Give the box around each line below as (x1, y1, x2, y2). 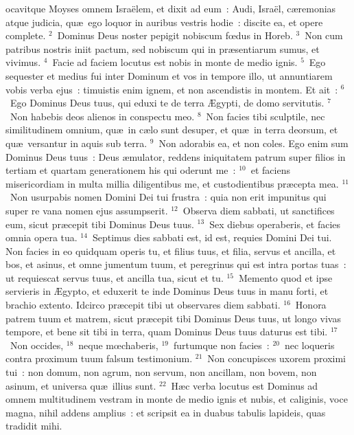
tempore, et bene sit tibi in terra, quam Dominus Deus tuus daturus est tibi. (5, 324, 328, 339)
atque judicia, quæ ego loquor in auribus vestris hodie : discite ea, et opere (5, 14, 323, 29)
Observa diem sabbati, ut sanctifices (182, 203, 335, 217)
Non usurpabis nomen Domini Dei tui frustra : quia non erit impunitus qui (10, 190, 327, 204)
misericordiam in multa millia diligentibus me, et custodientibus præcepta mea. (5, 176, 339, 190)
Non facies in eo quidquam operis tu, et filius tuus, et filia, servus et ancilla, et (5, 243, 336, 258)
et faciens (250, 163, 290, 177)
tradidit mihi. (5, 419, 62, 433)
